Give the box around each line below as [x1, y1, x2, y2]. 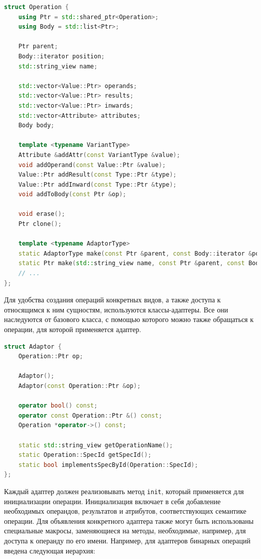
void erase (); [18, 210, 65, 218]
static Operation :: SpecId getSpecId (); [18, 451, 152, 459]
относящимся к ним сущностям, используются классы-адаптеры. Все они [4, 304, 228, 314]
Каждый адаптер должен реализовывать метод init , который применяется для [4, 486, 244, 496]
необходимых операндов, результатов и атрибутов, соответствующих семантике [4, 506, 246, 516]
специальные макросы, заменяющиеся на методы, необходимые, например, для [4, 525, 246, 536]
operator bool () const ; [18, 402, 98, 410]
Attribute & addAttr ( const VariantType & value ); [18, 151, 180, 158]
